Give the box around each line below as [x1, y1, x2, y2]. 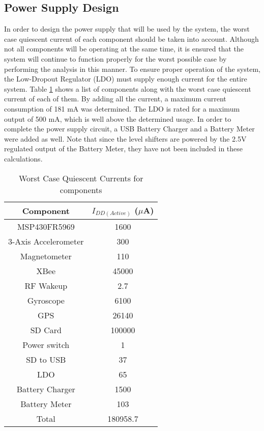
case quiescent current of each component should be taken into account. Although [4, 33, 259, 44]
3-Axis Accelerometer [8, 235, 84, 247]
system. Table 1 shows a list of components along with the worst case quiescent [4, 83, 251, 94]
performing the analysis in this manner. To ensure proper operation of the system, [4, 63, 260, 74]
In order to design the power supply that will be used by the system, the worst [4, 23, 250, 34]
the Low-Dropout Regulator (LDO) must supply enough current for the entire [4, 73, 247, 84]
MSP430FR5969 [17, 220, 75, 232]
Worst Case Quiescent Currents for [18, 172, 143, 184]
